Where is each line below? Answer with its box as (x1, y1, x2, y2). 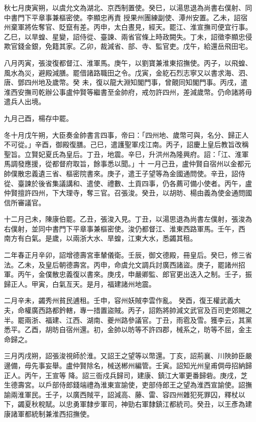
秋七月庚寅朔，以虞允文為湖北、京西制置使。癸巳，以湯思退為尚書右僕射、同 (4, 2, 252, 12)
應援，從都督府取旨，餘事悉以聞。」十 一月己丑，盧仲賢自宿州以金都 (24, 158, 244, 169)
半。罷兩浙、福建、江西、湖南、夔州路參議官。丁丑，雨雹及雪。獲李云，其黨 (4, 314, 252, 325)
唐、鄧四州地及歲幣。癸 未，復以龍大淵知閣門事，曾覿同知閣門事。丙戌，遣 (4, 77, 248, 87)
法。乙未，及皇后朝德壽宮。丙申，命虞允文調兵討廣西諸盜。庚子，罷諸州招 (4, 259, 245, 269)
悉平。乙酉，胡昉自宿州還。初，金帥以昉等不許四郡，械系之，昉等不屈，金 (4, 324, 245, 335)
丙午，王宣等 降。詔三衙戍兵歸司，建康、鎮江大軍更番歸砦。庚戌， (24, 370, 241, 380)
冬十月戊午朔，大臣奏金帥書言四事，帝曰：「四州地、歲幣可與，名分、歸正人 (4, 129, 249, 140)
